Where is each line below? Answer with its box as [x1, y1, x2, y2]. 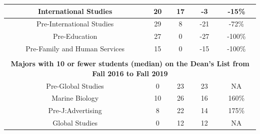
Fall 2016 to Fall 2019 [92, 68, 168, 78]
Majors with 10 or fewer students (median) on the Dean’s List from [10, 58, 249, 69]
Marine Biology [51, 93, 99, 103]
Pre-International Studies [36, 18, 114, 29]
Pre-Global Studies [46, 80, 104, 91]
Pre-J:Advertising [48, 105, 102, 116]
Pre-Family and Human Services [25, 43, 124, 54]
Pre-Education [52, 31, 97, 41]
